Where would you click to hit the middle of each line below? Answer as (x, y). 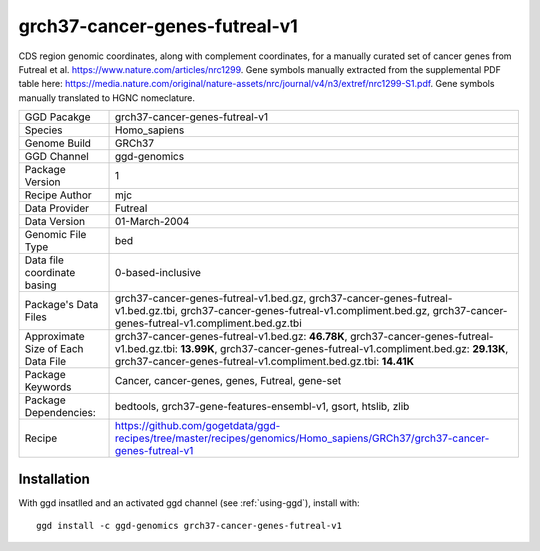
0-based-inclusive (158, 273)
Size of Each (54, 349)
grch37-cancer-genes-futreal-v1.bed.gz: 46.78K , (231, 337)
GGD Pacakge (57, 117)
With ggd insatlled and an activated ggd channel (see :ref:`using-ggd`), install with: (189, 502)
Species (43, 130)
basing (40, 285)
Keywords (48, 387)
